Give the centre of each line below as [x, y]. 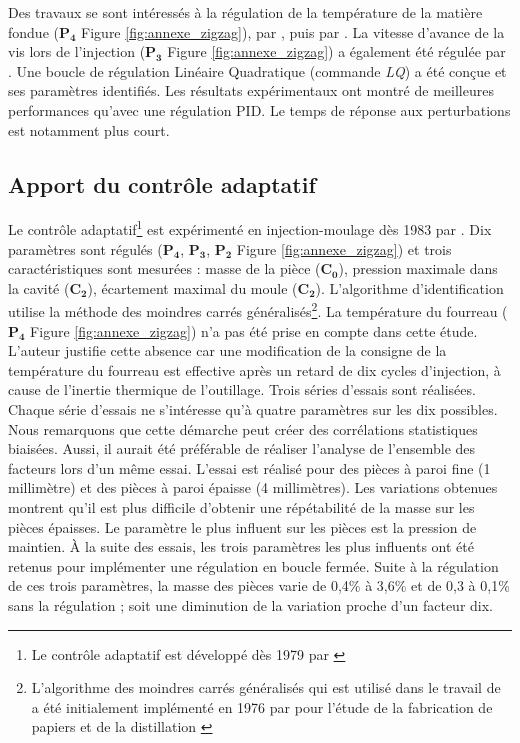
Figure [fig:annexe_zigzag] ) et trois [344, 248]
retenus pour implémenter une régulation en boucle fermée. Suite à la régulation [253, 565]
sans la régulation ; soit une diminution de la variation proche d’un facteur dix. [251, 604]
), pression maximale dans [418, 268]
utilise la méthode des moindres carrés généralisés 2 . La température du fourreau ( [258, 310]
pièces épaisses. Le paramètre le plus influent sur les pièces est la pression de [242, 526]
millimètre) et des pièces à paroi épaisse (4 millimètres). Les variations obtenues [253, 487]
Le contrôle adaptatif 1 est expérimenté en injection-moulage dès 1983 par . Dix [250, 228]
